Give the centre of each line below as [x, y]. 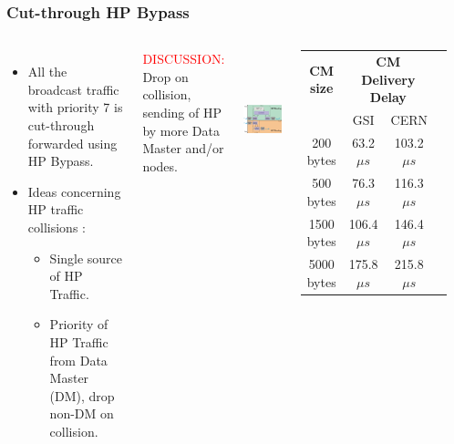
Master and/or [183, 148]
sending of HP [182, 112]
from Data [78, 360]
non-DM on [82, 413]
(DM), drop [82, 395]
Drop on [165, 76]
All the [47, 72]
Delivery [388, 79]
